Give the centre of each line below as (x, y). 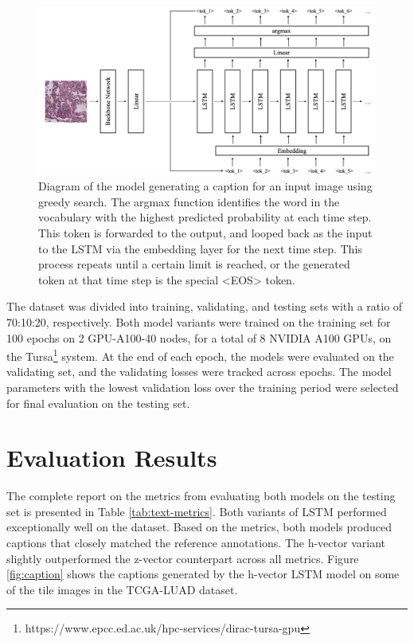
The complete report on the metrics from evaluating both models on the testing (201, 496)
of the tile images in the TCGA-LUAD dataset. (122, 589)
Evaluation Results (112, 458)
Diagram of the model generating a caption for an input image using (205, 186)
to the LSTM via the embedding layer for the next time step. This (200, 248)
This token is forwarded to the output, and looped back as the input (205, 232)
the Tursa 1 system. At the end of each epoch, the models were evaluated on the (200, 355)
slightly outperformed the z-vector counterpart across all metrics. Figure (183, 558)
